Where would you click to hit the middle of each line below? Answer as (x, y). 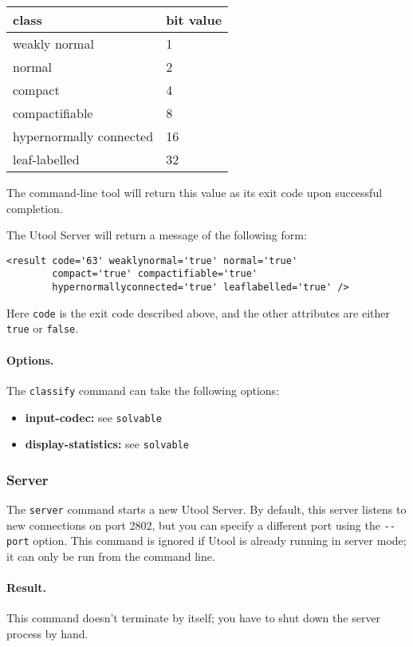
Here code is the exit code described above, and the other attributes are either (198, 312)
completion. (35, 208)
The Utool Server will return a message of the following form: (157, 235)
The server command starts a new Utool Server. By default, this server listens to (206, 509)
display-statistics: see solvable (107, 444)
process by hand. (47, 633)
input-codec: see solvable (93, 417)
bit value (194, 20)
